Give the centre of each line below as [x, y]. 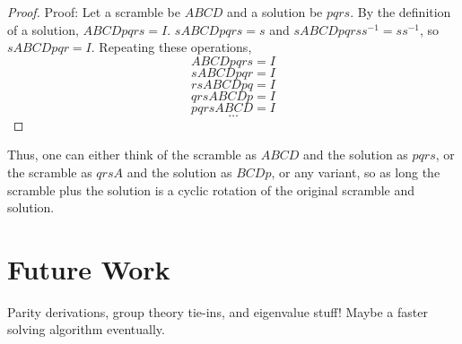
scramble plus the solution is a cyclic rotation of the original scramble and [211, 189]
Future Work [89, 268]
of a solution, [43, 29]
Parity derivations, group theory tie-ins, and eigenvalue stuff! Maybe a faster [218, 311]
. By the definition [401, 12]
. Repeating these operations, [171, 47]
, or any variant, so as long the [356, 172]
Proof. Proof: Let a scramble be [94, 12]
